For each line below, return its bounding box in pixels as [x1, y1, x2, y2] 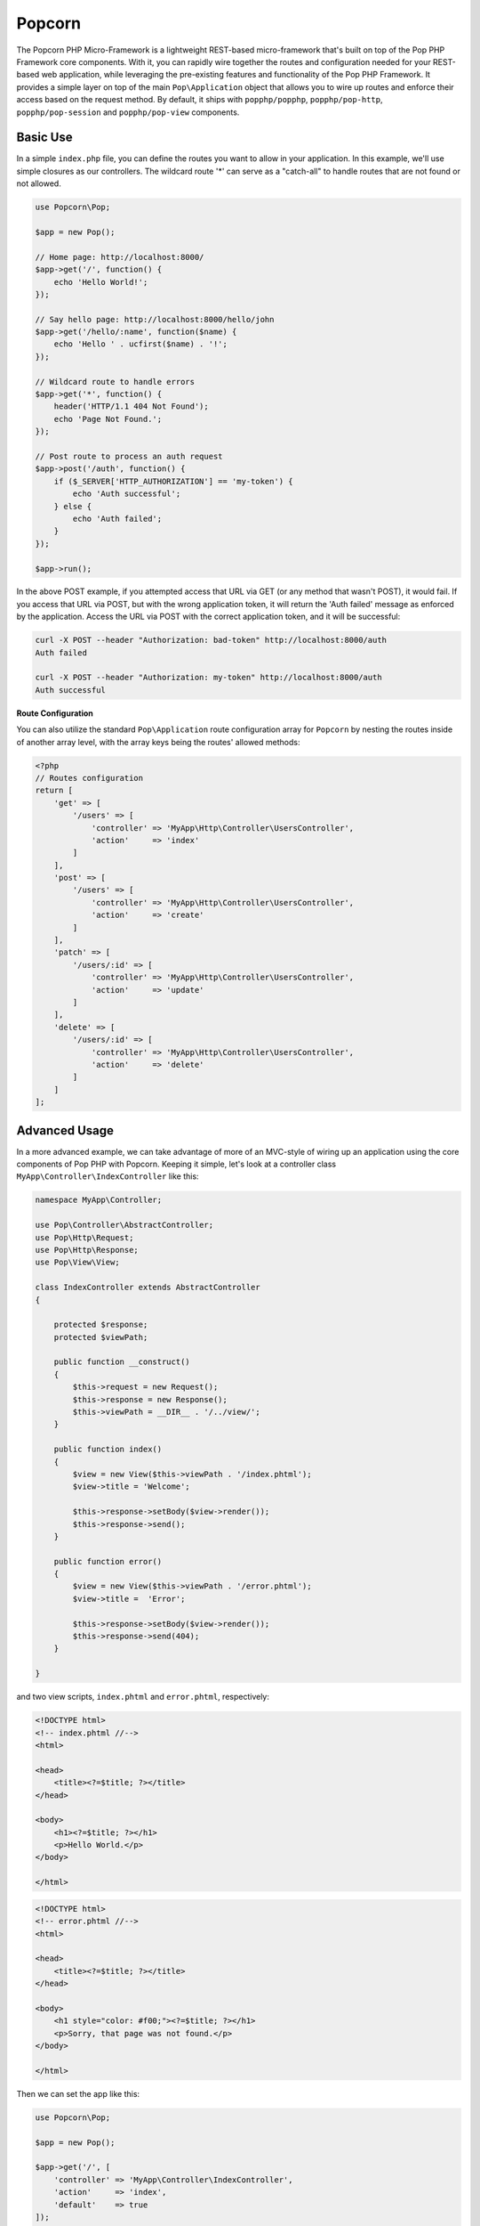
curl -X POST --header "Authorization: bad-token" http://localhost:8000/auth [35, 635, 387, 646]
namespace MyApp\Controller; [35, 1195, 163, 1206]
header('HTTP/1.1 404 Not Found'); [53, 402, 209, 411]
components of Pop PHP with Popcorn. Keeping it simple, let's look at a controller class [16, 1158, 337, 1169]
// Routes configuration [35, 773, 144, 783]
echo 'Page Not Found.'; [53, 414, 163, 424]
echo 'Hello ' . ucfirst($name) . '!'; [53, 339, 228, 349]
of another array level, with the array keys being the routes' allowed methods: [16, 736, 300, 747]
